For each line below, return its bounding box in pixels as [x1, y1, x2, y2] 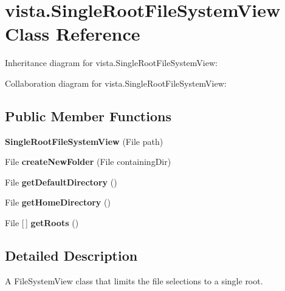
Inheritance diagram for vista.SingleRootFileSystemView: [5, 56, 218, 69]
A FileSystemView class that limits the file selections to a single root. [5, 274, 263, 287]
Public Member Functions [5, 106, 171, 125]
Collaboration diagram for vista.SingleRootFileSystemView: [5, 76, 227, 89]
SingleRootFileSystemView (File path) [5, 135, 163, 147]
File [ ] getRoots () [5, 216, 79, 229]
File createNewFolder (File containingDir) [5, 155, 171, 168]
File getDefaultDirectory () [5, 175, 117, 188]
